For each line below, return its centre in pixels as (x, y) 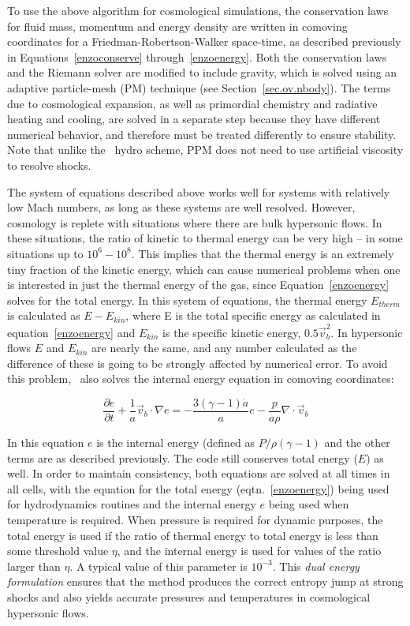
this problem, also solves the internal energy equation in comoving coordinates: (201, 379)
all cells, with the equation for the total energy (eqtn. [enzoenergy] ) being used (198, 488)
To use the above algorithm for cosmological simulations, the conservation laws (198, 10)
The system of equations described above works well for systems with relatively (199, 191)
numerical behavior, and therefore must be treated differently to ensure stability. (202, 134)
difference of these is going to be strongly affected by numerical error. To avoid (198, 363)
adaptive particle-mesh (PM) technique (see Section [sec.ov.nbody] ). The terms (199, 87)
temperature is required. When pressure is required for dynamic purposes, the (195, 519)
